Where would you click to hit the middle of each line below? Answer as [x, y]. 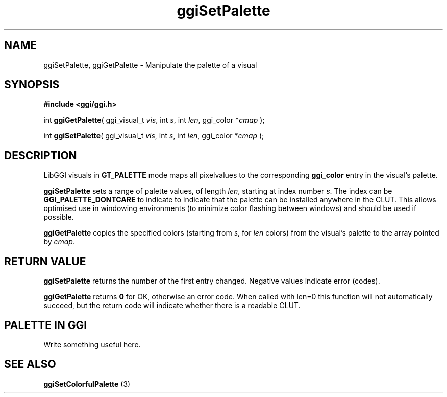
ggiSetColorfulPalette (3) [87, 384]
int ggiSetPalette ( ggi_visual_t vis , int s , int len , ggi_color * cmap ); [154, 136]
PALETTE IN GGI [46, 325]
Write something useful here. [92, 344]
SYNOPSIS [32, 85]
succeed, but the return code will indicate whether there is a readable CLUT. [172, 306]
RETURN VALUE [45, 261]
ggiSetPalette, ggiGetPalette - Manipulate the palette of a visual [150, 65]
